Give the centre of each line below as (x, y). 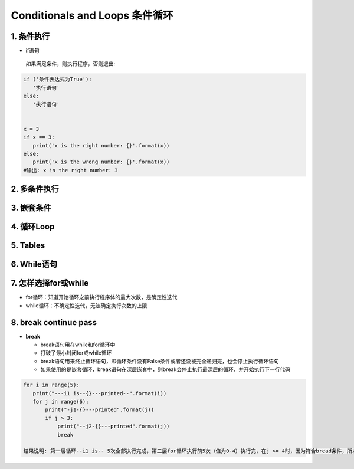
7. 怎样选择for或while (50, 283)
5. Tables (28, 246)
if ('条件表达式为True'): (58, 79)
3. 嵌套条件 (31, 208)
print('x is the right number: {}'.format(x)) (101, 145)
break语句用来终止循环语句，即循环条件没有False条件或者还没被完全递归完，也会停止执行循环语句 (160, 361)
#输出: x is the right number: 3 (71, 170)
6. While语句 (34, 265)
